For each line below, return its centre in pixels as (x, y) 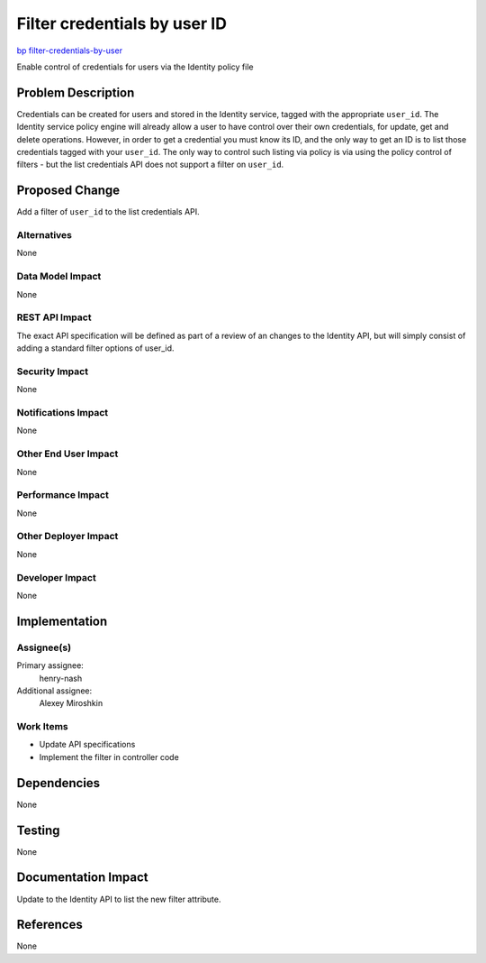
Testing (38, 830)
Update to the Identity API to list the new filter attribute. (119, 899)
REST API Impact (54, 317)
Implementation (62, 621)
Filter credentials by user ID (121, 23)
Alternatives (44, 235)
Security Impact (53, 371)
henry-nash (61, 678)
